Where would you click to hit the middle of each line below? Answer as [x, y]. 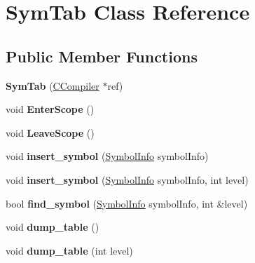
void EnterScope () [50, 109]
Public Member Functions [102, 56]
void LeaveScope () [50, 132]
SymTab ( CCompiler [53, 85]
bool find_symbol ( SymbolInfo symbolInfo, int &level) [127, 203]
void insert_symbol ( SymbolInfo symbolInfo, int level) [127, 179]
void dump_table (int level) [69, 250]
